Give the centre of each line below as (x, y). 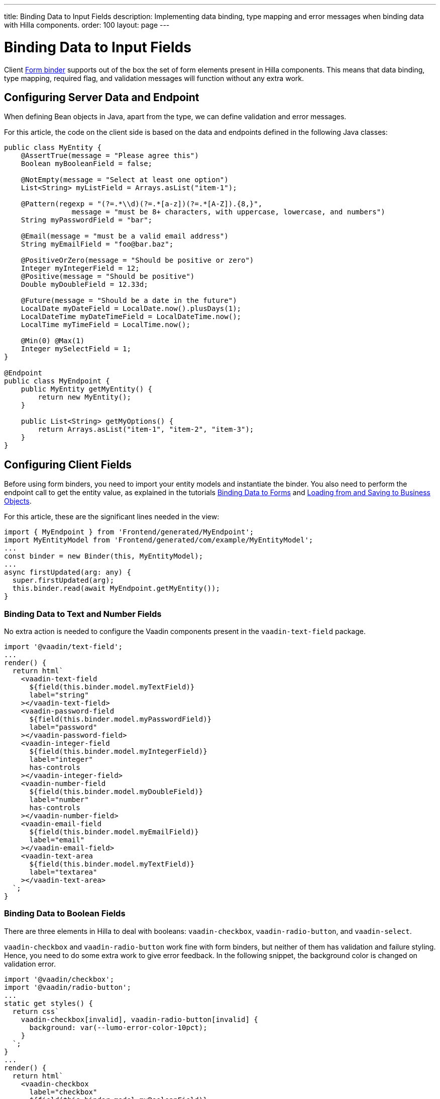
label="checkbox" (63, 1092)
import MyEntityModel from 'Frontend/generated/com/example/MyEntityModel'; (159, 540)
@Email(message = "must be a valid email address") (125, 236)
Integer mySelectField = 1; (76, 349)
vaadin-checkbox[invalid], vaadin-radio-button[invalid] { (139, 1019)
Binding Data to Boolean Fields (65, 914)
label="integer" (61, 759)
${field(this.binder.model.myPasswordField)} (121, 719)
